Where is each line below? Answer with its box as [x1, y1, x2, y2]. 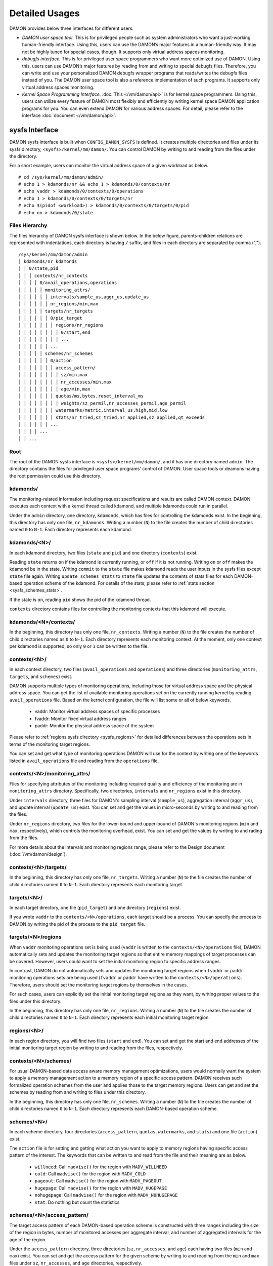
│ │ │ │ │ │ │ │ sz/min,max [18, 372, 88, 378]
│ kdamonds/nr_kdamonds [18, 258, 77, 264]
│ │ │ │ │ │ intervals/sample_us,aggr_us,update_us [18, 294, 149, 300]
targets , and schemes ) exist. [9, 674, 73, 680]
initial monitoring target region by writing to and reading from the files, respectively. [9, 1045, 184, 1051]
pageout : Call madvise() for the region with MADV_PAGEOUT [34, 1178, 162, 1184]
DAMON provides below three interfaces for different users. [9, 25, 134, 31]
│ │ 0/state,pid [18, 266, 59, 271]
